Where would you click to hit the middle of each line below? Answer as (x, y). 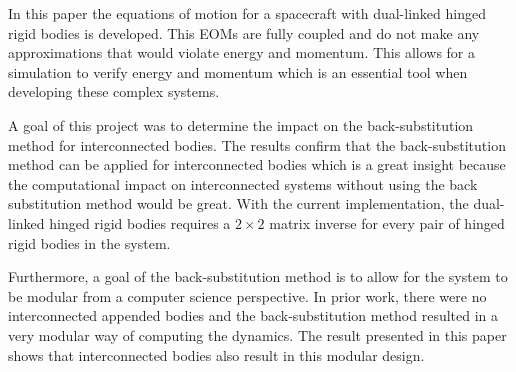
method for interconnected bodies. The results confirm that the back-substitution (257, 144)
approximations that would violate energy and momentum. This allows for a (242, 52)
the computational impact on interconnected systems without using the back (243, 183)
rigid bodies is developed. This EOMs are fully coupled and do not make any (244, 32)
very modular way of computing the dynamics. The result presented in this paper (257, 334)
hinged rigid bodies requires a (140, 222)
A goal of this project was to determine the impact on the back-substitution (241, 124)
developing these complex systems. (114, 91)
